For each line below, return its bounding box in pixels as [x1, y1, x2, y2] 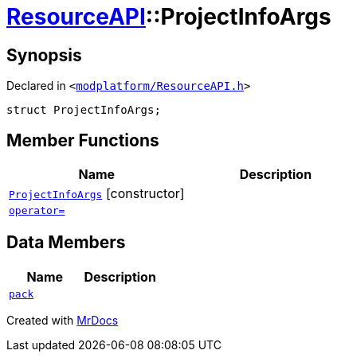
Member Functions [6, 130, 159, 150]
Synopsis [6, 45, 82, 65]
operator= [9, 204, 65, 217]
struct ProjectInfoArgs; [6, 103, 161, 117]
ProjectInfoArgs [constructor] [9, 185, 185, 202]
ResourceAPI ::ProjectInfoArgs [6, 3, 331, 30]
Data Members [6, 232, 126, 253]
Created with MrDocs [6, 313, 119, 327]
